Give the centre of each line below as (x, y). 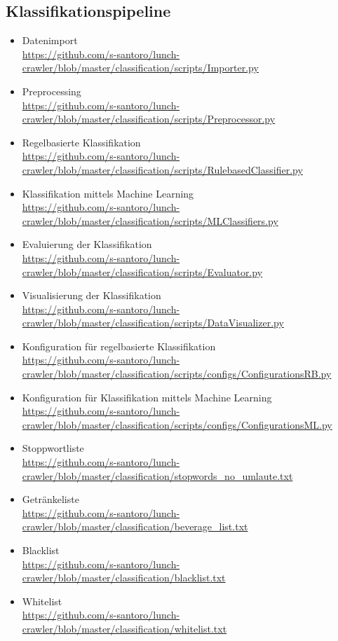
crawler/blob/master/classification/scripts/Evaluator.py (142, 271)
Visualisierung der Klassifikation (92, 295)
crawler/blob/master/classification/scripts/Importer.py (140, 68)
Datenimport (50, 40)
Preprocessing (52, 91)
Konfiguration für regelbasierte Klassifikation (119, 346)
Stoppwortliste (53, 448)
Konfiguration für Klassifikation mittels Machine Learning (147, 397)
